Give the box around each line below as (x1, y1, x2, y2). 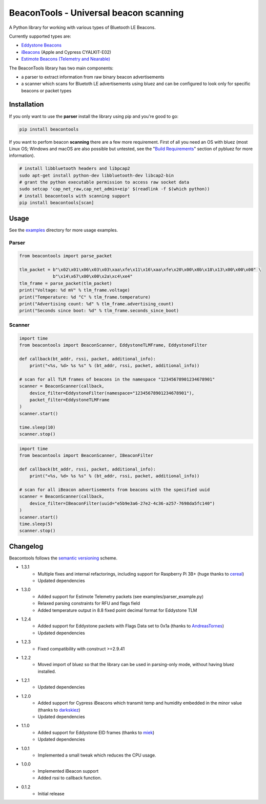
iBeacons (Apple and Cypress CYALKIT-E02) (21, 49, 112, 55)
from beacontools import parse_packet (19, 253, 112, 259)
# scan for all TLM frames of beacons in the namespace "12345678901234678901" (19, 377, 215, 382)
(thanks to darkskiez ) (38, 707, 81, 713)
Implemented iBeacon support (38, 768, 99, 774)
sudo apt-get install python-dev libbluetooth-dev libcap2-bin (19, 173, 174, 178)
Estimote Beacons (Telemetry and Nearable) (21, 56, 110, 62)
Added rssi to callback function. (38, 775, 102, 781)
